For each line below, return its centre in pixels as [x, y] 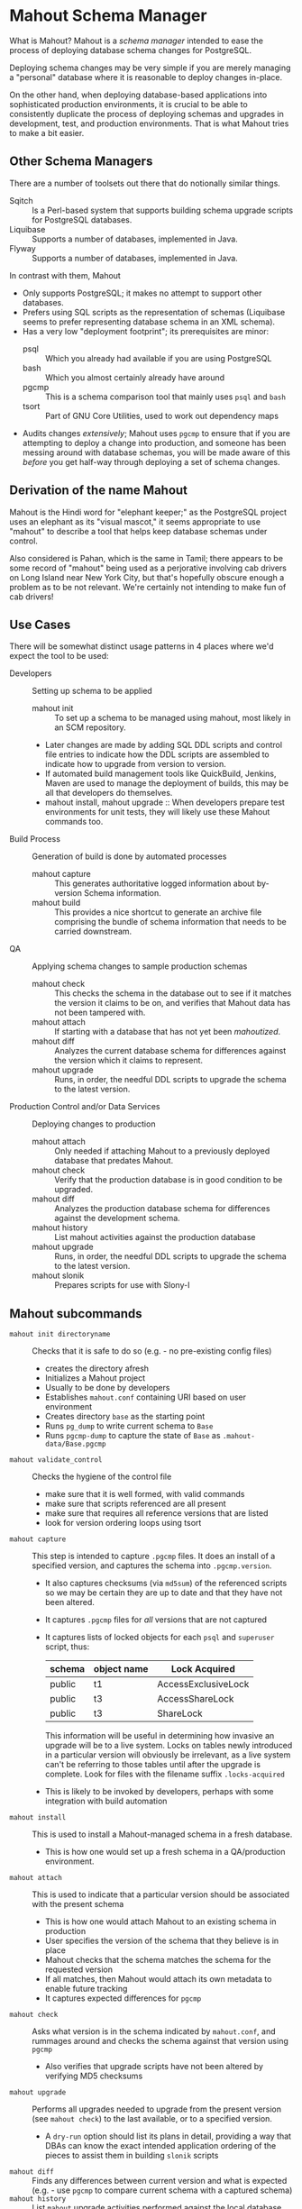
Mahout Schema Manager [108, 16]
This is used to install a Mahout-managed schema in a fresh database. [162, 1834]
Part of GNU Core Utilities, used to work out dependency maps [162, 415]
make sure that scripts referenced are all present [135, 1504]
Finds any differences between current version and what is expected [160, 2181]
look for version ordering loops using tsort [123, 1523]
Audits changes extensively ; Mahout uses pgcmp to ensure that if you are [156, 433]
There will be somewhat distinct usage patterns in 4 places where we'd [142, 646]
